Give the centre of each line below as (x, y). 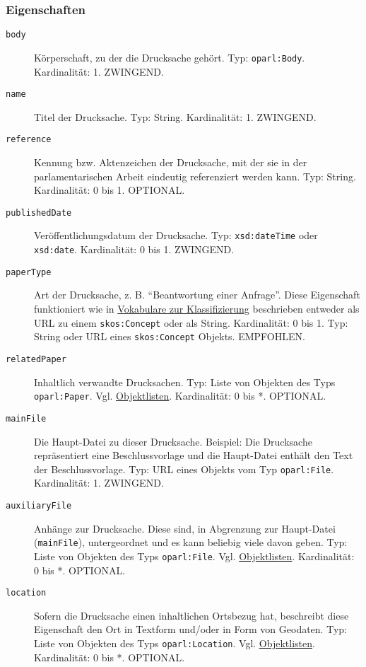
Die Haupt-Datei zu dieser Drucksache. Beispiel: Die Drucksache (173, 441)
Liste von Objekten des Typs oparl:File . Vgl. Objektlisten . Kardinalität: (194, 556)
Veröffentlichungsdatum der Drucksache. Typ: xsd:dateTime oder (176, 235)
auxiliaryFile (39, 505)
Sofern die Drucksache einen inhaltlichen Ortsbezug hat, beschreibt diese (191, 615)
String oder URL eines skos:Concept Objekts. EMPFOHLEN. (170, 336)
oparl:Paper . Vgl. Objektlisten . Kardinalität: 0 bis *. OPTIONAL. (180, 396)
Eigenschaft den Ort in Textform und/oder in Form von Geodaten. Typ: (190, 629)
